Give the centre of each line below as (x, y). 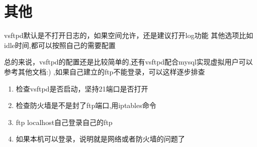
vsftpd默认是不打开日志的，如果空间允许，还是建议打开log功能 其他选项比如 (129, 35)
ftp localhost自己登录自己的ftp (64, 122)
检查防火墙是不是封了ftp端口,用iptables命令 (86, 105)
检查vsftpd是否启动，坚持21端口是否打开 (82, 88)
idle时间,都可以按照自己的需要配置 (60, 45)
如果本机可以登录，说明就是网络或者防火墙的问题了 (100, 139)
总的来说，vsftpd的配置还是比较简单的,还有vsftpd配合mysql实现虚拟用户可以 (128, 62)
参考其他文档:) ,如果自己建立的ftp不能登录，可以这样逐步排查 (105, 71)
